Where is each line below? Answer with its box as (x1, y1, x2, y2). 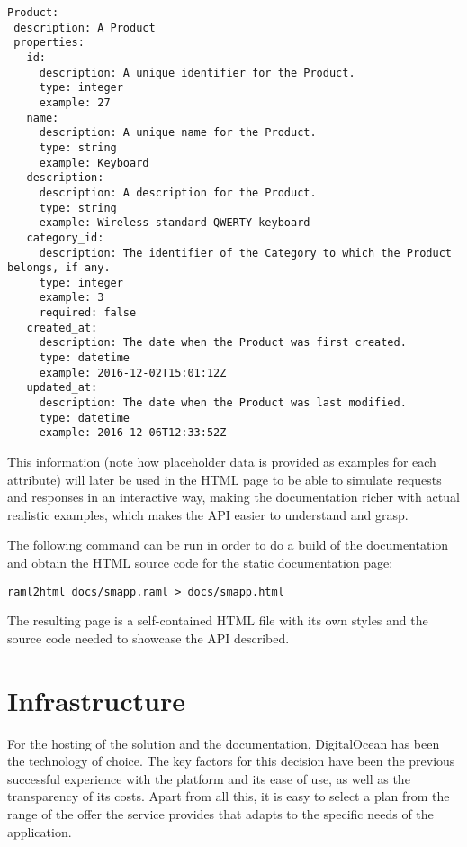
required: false (39, 306, 137, 320)
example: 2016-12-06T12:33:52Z (39, 426, 227, 440)
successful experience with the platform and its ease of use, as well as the (7, 769, 410, 788)
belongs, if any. (7, 261, 111, 275)
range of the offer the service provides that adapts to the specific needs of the (7, 804, 434, 823)
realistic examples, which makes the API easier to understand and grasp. (7, 505, 409, 524)
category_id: (26, 231, 104, 244)
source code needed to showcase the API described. (7, 628, 290, 647)
